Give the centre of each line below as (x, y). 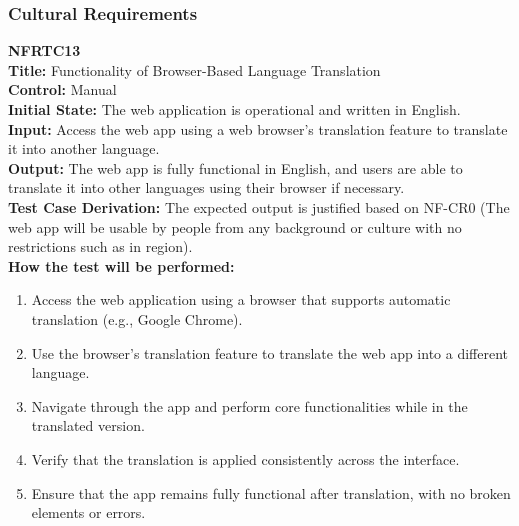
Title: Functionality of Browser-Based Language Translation (194, 69)
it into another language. (84, 148)
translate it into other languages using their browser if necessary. (206, 187)
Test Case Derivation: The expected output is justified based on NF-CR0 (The (259, 206)
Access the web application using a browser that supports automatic (241, 299)
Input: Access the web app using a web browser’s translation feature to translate (258, 128)
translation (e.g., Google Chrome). (137, 318)
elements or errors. (88, 512)
